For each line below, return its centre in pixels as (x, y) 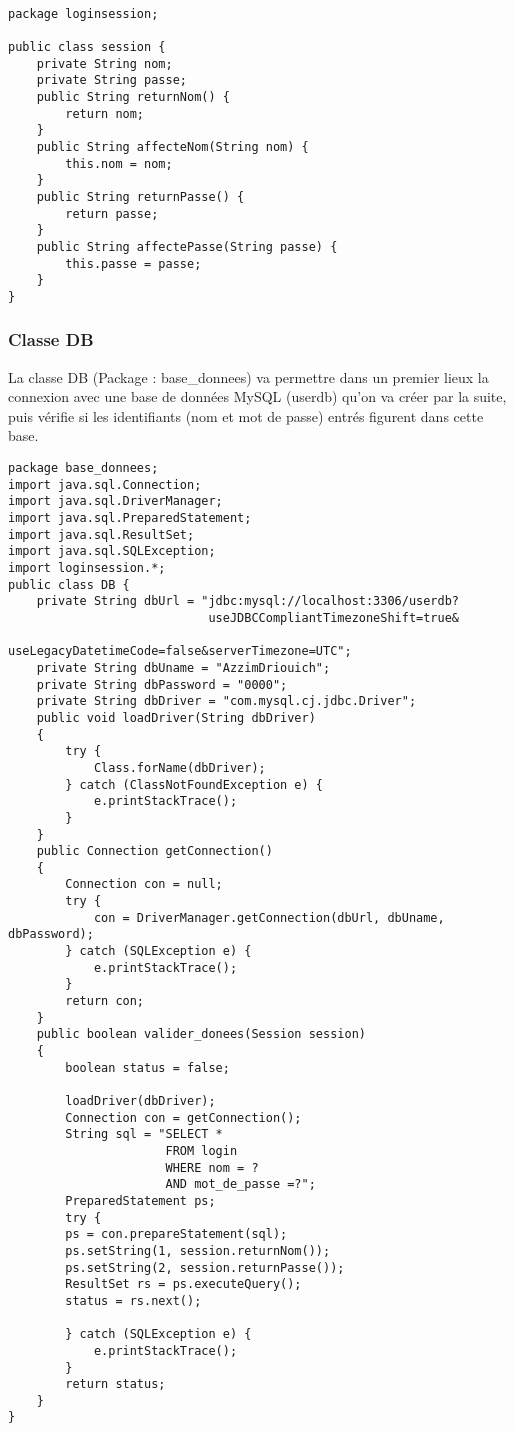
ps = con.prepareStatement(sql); (176, 1234)
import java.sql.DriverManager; (115, 501)
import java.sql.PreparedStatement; (130, 518)
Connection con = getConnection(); (183, 1117)
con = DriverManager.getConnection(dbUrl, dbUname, (269, 917)
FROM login (201, 1150)
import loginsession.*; (87, 568)
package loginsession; (83, 13)
